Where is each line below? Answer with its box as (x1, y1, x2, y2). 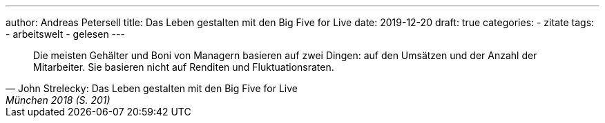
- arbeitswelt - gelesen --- (6, 28, 125, 40)
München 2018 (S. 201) (6, 94, 111, 106)
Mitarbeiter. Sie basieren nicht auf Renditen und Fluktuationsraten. (33, 61, 334, 73)
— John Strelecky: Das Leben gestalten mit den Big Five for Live (6, 82, 298, 94)
